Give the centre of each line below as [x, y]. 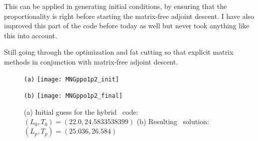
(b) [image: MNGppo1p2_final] [73, 96]
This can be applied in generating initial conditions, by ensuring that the [116, 6]
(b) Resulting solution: [173, 121]
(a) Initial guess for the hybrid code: [81, 111]
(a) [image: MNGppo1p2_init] [71, 79]
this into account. [31, 35]
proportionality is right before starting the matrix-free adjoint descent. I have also [129, 16]
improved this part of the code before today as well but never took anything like [127, 26]
